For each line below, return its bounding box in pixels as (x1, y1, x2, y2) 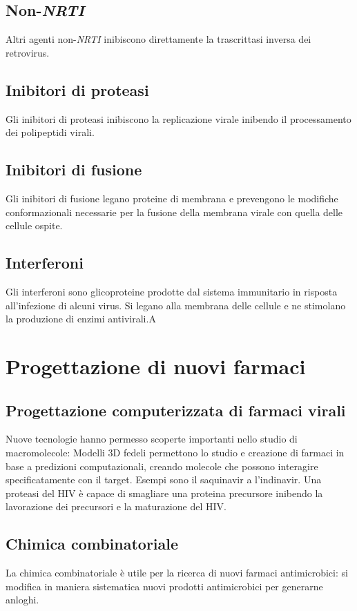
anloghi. (6, 592, 39, 607)
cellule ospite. (6, 218, 63, 233)
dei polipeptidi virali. (6, 125, 95, 139)
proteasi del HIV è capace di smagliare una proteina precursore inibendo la (6, 485, 323, 500)
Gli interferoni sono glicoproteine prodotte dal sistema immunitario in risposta (6, 284, 338, 298)
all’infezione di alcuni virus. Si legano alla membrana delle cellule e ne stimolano (6, 298, 346, 312)
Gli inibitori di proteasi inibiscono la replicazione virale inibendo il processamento (6, 111, 351, 126)
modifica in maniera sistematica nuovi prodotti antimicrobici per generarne (6, 579, 323, 593)
